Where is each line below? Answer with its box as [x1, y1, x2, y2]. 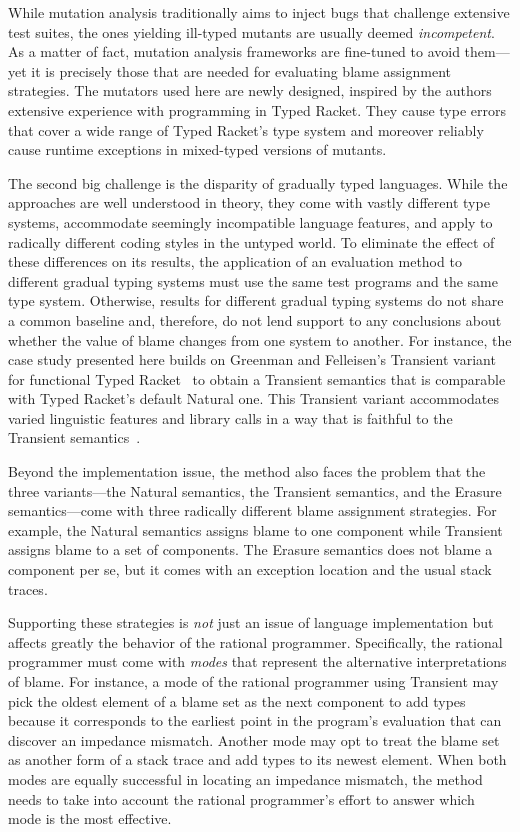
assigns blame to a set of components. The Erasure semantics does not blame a [8, 539, 493, 560]
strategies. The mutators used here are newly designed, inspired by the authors [8, 80, 492, 101]
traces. [8, 578, 48, 599]
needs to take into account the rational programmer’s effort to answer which [8, 788, 475, 809]
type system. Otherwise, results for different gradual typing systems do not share [8, 290, 504, 311]
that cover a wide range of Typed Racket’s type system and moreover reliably [8, 119, 484, 140]
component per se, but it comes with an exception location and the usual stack [8, 559, 492, 580]
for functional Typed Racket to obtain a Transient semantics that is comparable [8, 368, 506, 389]
